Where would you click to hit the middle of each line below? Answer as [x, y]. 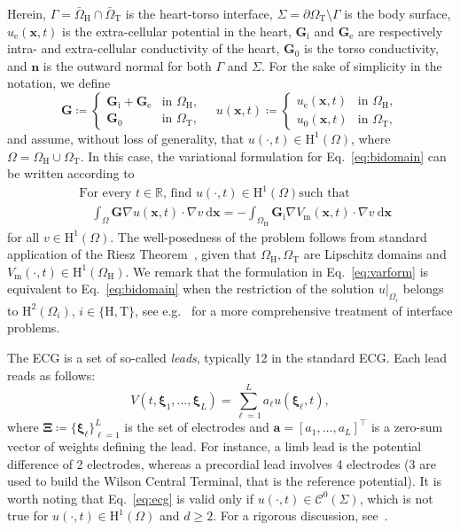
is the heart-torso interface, [199, 13]
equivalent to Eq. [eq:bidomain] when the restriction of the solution [191, 289]
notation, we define [59, 83]
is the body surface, [398, 13]
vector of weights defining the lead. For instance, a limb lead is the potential [214, 446]
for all [23, 236]
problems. [34, 328]
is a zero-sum [407, 427]
